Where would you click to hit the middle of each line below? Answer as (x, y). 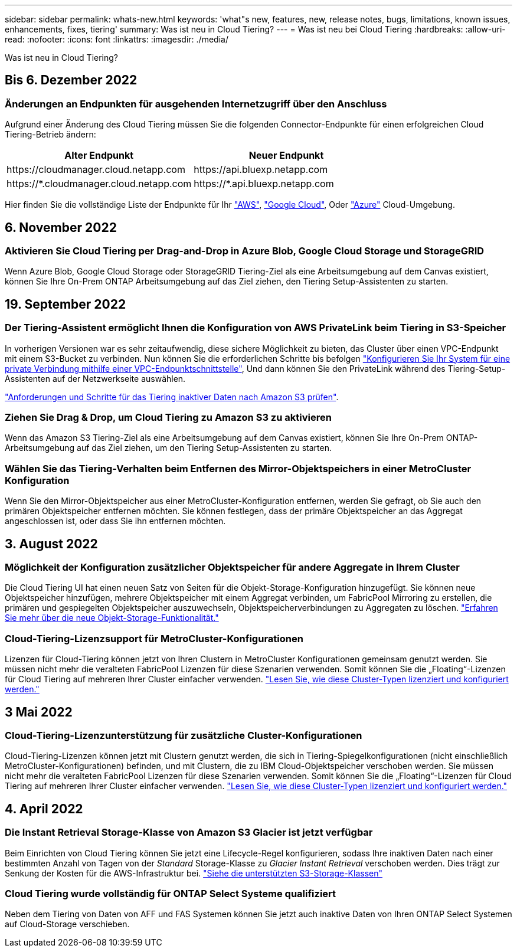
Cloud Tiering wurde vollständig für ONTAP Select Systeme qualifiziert (171, 893)
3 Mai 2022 (39, 712)
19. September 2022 (66, 304)
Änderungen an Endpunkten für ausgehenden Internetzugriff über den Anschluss (196, 104)
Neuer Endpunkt (286, 156)
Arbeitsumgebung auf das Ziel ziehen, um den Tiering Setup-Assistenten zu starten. (168, 448)
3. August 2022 (51, 544)
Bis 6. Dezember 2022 (71, 80)
